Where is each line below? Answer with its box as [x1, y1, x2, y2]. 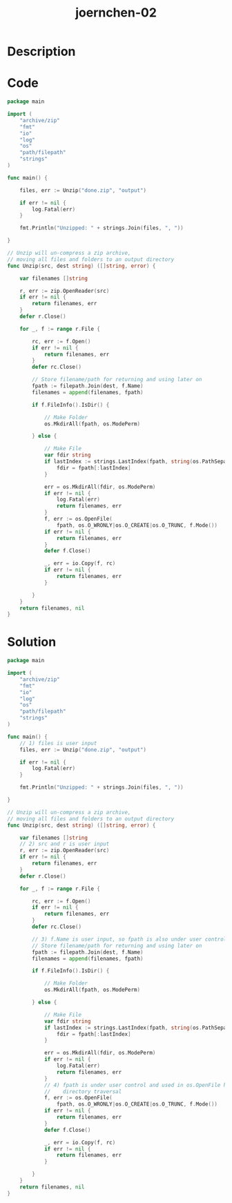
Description [7, 44, 76, 59]
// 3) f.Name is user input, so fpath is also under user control [32, 936, 227, 943]
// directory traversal [43, 1088, 122, 1095]
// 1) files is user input [19, 740, 97, 747]
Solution [7, 634, 57, 650]
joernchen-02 [75, 5, 157, 21]
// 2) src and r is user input [19, 840, 110, 847]
